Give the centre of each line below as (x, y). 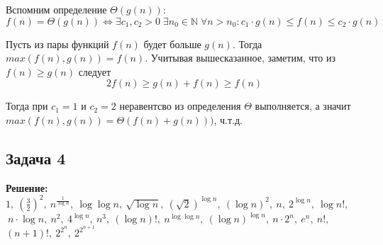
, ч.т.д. (228, 119)
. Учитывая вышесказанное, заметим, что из (240, 58)
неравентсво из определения (180, 106)
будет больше (172, 44)
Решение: (27, 187)
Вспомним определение (56, 9)
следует (95, 71)
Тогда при (27, 106)
